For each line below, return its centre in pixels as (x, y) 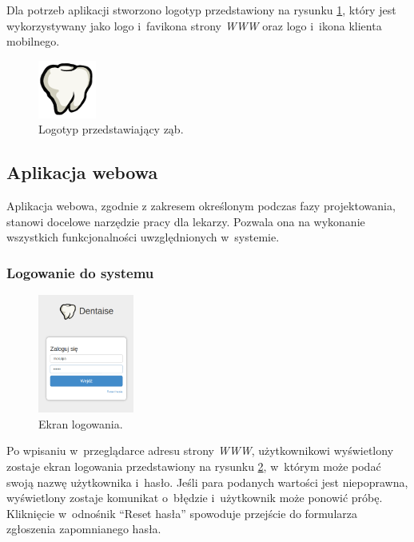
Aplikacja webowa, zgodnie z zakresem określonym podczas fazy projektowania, (201, 206)
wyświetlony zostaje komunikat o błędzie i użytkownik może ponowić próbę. (195, 498)
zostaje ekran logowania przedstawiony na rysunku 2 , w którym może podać (194, 466)
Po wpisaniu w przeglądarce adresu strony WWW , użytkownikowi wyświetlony (200, 450)
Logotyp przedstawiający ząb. (111, 129)
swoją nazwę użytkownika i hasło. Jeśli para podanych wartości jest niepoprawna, (207, 482)
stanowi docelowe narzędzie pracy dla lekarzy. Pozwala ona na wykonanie (186, 221)
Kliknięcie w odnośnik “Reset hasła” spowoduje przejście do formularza (182, 513)
